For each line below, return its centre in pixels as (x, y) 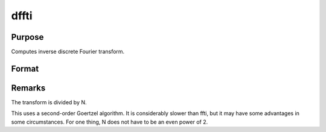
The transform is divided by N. (49, 102)
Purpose (27, 37)
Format (25, 68)
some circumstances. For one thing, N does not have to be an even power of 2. (110, 122)
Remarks (28, 88)
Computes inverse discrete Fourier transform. (68, 52)
